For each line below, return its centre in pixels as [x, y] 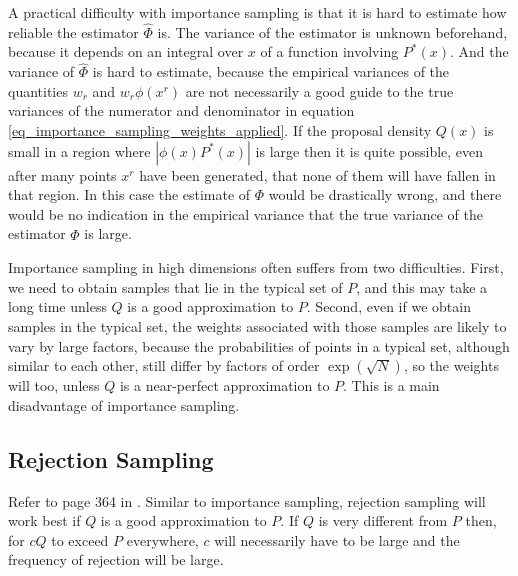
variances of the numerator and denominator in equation [181, 110]
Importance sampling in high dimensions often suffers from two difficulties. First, [256, 267]
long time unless [57, 306]
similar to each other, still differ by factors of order [164, 365]
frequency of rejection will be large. [116, 559]
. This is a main [391, 385]
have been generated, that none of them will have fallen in [317, 174]
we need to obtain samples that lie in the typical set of [175, 286]
